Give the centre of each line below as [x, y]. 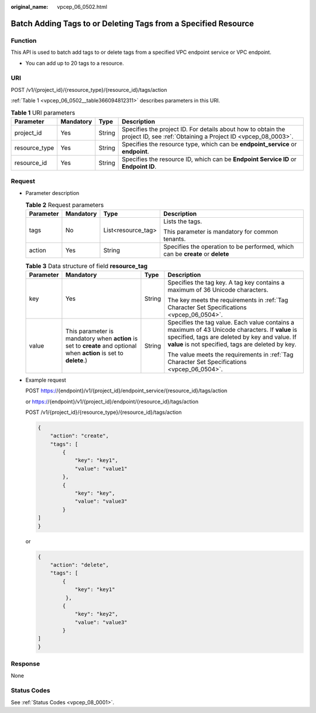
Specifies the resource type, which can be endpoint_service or [209, 144]
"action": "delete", [80, 565]
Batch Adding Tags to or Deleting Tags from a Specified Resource [133, 23]
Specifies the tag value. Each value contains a [231, 322]
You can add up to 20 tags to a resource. [75, 63]
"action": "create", [80, 436]
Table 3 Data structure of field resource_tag [87, 266]
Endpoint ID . [139, 166]
